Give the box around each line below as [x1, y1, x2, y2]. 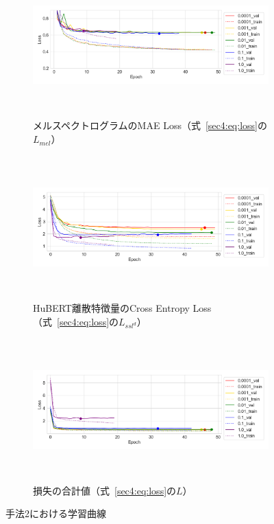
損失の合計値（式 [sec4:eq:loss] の [33, 483, 177, 497]
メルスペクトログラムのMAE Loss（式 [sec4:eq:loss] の [33, 118, 267, 133]
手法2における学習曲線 [5, 506, 106, 521]
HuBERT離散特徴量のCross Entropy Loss [33, 301, 212, 315]
